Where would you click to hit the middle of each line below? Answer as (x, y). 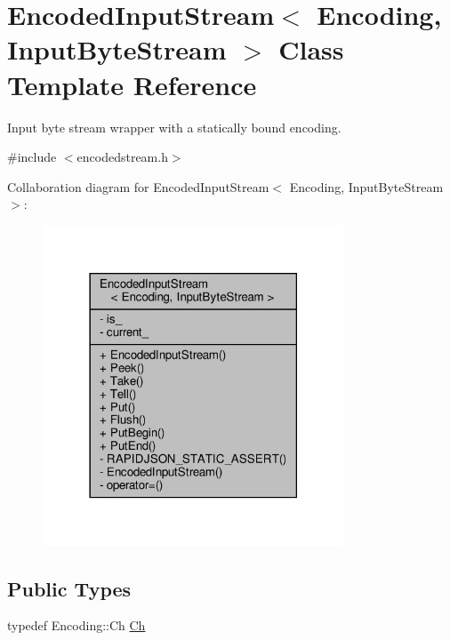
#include (32, 157)
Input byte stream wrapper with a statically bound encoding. (174, 127)
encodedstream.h (122, 157)
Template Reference (132, 84)
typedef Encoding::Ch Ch (76, 625)
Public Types (69, 588)
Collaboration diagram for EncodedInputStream (138, 186)
